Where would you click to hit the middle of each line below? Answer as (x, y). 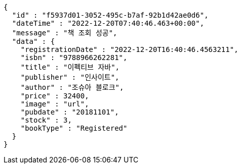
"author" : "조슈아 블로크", (72, 87)
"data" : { (33, 41)
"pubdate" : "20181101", (70, 112)
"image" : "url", (55, 104)
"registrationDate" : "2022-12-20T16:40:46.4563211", (129, 49)
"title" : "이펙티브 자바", (70, 67)
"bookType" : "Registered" (74, 128)
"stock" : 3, (46, 120)
